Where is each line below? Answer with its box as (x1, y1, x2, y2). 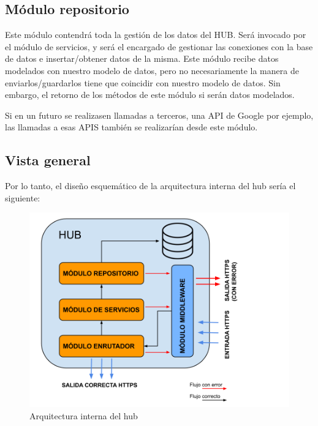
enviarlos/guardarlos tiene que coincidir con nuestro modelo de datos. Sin (5, 76, 281, 89)
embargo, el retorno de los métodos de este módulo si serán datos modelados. (5, 88, 295, 101)
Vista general (5, 151, 91, 170)
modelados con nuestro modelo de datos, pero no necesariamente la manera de (5, 64, 299, 77)
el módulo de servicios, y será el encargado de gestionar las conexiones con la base (5, 40, 313, 53)
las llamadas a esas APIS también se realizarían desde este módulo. (5, 121, 258, 133)
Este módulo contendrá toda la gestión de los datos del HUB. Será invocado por (5, 28, 306, 41)
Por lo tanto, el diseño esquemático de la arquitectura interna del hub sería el (5, 179, 296, 192)
